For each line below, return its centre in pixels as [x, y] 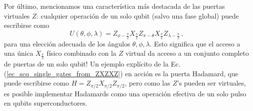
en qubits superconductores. [46, 103]
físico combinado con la [82, 53]
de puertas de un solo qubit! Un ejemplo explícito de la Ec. [92, 64]
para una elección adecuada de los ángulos [67, 43]
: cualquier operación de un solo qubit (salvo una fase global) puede [137, 15]
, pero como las [148, 83]
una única [19, 53]
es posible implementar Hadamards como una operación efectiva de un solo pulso [125, 93]
